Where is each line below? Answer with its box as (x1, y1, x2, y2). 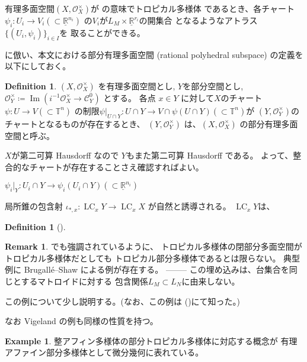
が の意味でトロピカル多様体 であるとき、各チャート (91, 2, 295, 14)
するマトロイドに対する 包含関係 (21, 274, 148, 287)
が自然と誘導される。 (148, 200, 231, 212)
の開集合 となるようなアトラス (139, 14, 258, 26)
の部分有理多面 (239, 117, 298, 130)
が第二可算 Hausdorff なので (11, 149, 119, 161)
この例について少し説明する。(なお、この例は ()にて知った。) (5, 295, 241, 307)
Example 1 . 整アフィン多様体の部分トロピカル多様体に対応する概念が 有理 (5, 334, 298, 347)
